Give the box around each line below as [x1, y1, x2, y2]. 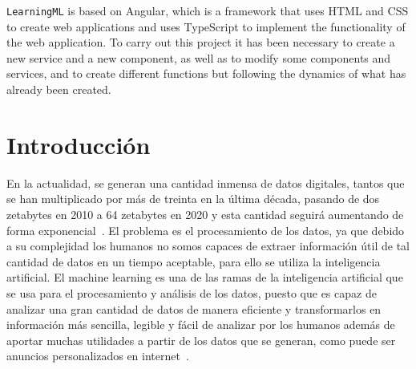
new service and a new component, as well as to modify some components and [6, 49, 391, 66]
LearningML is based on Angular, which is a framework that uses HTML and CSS [6, 2, 409, 18]
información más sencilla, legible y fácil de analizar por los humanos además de [6, 316, 395, 333]
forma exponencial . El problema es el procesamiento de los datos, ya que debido [6, 221, 405, 238]
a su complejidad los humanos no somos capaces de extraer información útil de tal [6, 237, 410, 254]
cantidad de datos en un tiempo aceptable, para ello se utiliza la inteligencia [6, 253, 381, 270]
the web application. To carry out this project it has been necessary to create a [6, 34, 395, 51]
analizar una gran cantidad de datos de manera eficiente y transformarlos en [6, 300, 382, 317]
